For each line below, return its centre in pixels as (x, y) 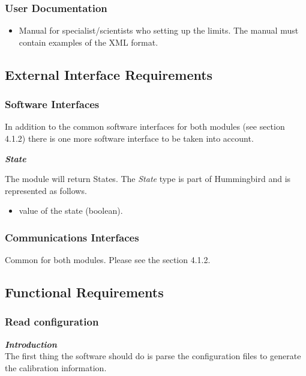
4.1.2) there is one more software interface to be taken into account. (129, 138)
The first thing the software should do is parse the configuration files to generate (153, 356)
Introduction (31, 344)
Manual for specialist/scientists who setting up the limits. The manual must (159, 30)
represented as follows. (46, 190)
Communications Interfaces (72, 237)
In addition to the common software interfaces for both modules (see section (145, 126)
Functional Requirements (84, 292)
